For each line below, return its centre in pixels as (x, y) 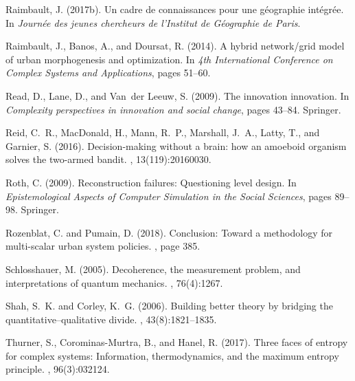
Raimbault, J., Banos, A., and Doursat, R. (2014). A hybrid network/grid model (175, 46)
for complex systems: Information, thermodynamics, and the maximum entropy (172, 355)
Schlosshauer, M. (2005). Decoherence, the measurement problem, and (153, 269)
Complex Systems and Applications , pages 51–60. (108, 73)
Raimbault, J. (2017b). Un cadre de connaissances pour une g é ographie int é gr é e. (175, 9)
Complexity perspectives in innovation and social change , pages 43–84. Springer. (173, 109)
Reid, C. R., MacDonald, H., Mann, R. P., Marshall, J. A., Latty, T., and (163, 132)
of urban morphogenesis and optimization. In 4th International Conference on (169, 59)
